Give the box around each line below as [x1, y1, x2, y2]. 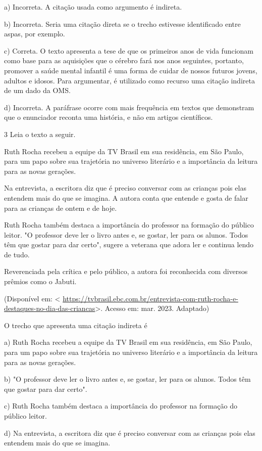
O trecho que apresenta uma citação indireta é [4, 320, 147, 330]
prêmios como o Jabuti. [4, 276, 77, 287]
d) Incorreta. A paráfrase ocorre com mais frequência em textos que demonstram [4, 102, 254, 112]
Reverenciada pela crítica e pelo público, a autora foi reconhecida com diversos [4, 266, 248, 277]
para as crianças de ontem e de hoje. [4, 202, 117, 213]
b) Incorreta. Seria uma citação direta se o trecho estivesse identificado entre [4, 18, 241, 29]
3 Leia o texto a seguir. [4, 128, 76, 139]
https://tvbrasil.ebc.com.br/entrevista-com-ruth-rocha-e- [63, 293, 238, 303]
